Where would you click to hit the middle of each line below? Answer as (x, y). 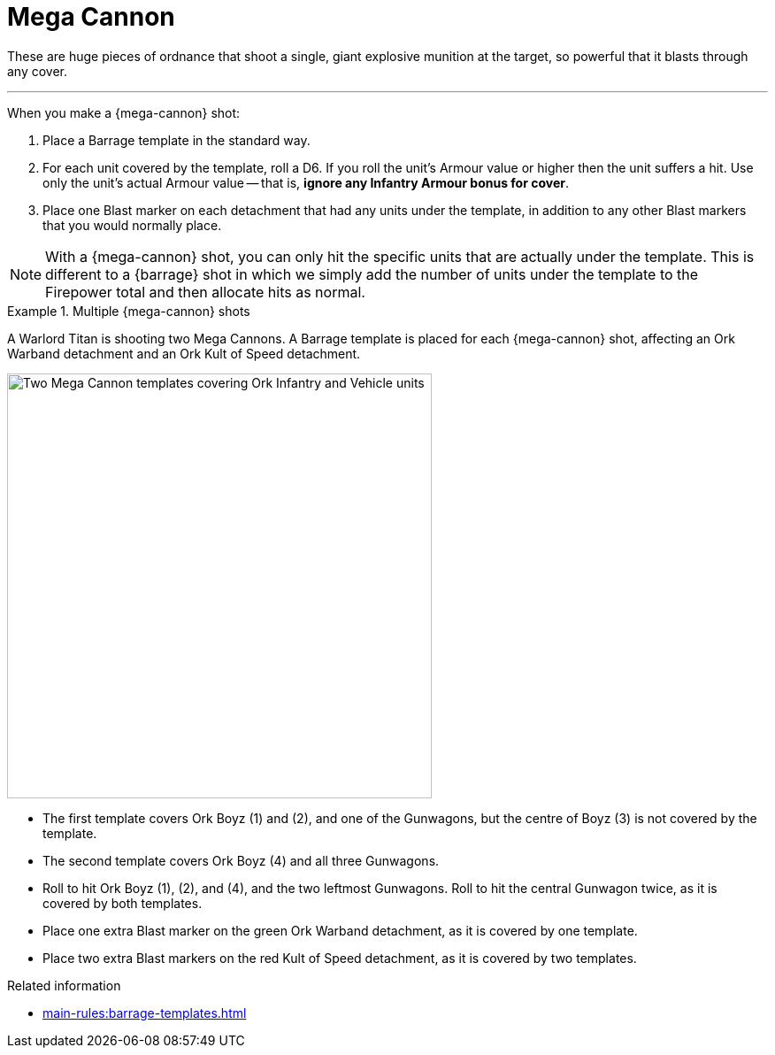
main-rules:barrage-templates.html (145, 1013)
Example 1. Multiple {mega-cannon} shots (129, 311)
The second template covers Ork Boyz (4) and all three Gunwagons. (241, 860)
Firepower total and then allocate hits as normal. (205, 292)
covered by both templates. (123, 903)
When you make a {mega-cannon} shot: (124, 112)
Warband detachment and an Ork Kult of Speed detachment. (184, 353)
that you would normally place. (132, 225)
